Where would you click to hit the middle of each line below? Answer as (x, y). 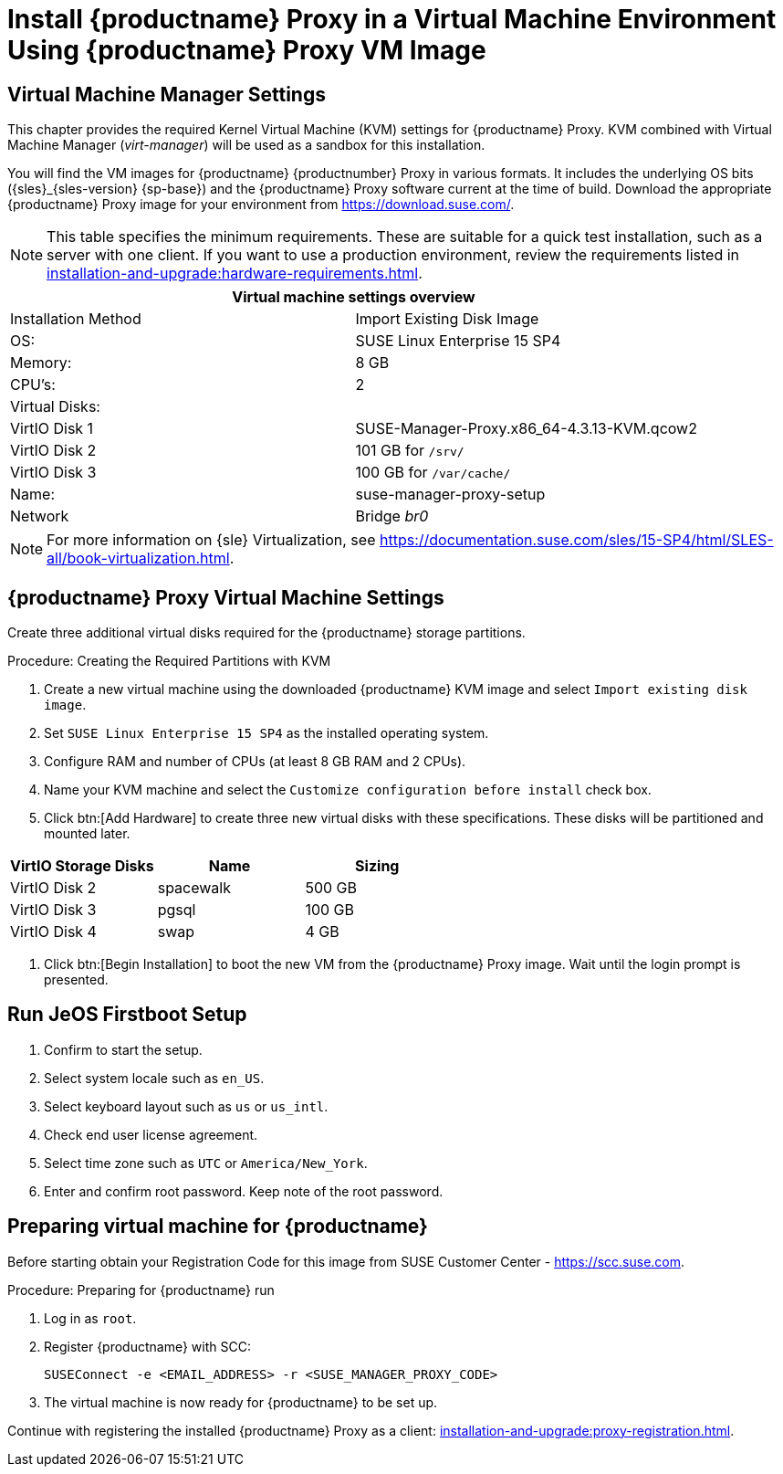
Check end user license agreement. (151, 1134)
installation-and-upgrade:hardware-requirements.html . (235, 274)
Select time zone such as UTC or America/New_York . (206, 1163)
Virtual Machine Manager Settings (167, 94)
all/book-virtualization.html (138, 558)
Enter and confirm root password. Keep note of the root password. (244, 1191)
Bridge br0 (392, 516)
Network (40, 516)
